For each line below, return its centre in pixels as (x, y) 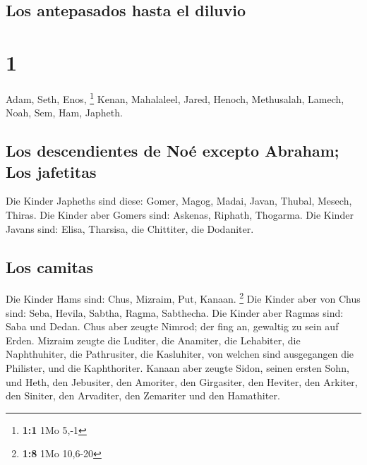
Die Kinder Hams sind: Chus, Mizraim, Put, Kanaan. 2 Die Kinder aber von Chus (183, 297)
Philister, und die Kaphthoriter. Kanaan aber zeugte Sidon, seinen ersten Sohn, (178, 367)
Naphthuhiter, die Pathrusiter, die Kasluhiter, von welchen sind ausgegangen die (180, 354)
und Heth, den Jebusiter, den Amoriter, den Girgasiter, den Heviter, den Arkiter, (182, 381)
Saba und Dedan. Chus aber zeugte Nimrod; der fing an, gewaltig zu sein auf (172, 326)
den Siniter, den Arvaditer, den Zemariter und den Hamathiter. (143, 395)
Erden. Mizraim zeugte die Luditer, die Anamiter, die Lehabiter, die (153, 340)
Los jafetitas (51, 171)
